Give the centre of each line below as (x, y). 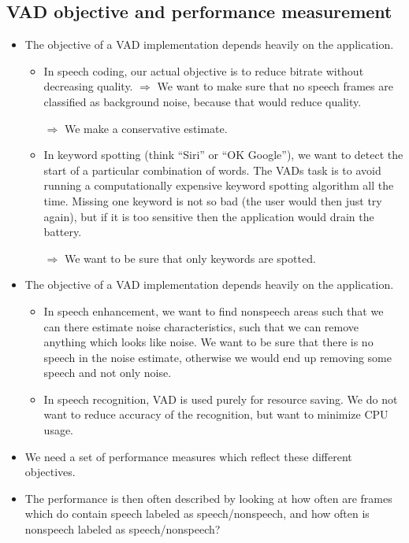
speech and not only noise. (108, 373)
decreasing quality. (88, 86)
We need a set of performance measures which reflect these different (188, 456)
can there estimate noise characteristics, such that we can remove (201, 326)
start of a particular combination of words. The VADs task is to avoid (212, 170)
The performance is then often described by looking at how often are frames (208, 498)
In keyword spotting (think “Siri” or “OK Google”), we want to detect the (223, 155)
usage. (59, 430)
